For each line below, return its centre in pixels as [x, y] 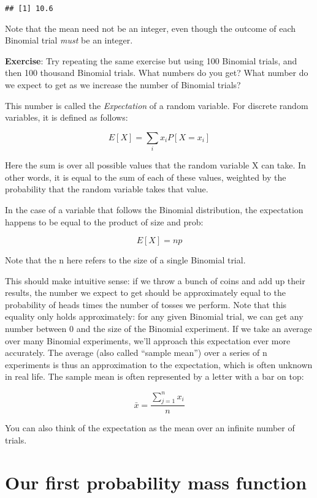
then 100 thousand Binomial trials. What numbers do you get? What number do [157, 73]
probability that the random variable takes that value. [107, 189]
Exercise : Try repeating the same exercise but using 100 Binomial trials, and [151, 60]
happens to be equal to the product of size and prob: [104, 221]
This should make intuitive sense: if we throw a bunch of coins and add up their [155, 280]
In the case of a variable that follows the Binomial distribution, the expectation [154, 209]
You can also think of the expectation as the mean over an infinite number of [150, 428]
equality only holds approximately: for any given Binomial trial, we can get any [154, 316]
